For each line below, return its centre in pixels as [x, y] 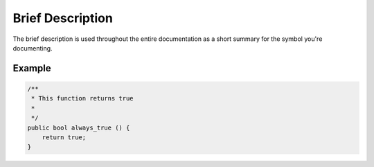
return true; [64, 137]
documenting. [33, 48]
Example [32, 68]
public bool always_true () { [79, 128]
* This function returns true [83, 98]
